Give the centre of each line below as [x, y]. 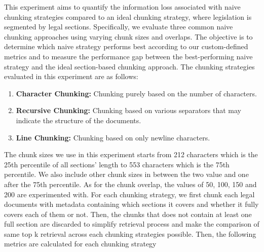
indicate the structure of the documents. [79, 120]
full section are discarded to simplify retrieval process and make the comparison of [132, 224]
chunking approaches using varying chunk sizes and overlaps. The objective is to [128, 36]
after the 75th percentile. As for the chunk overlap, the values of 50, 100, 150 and [130, 184]
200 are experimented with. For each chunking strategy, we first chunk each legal [129, 194]
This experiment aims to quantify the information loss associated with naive [122, 7]
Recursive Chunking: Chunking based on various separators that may [128, 110]
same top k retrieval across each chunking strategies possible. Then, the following [130, 233]
